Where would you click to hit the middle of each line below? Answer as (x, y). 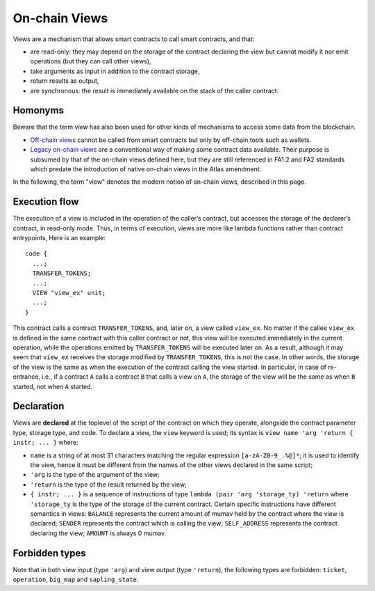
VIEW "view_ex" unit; (69, 293)
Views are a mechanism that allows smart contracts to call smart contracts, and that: (134, 39)
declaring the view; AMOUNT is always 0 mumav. (98, 533)
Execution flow (46, 202)
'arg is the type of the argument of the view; (95, 475)
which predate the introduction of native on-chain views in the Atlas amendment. (146, 169)
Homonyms (38, 110)
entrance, (27, 377)
